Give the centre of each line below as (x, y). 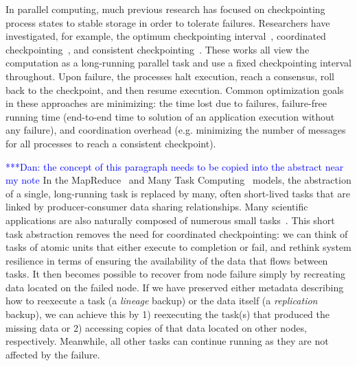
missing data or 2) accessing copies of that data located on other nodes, (156, 327)
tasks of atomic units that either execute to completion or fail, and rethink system (178, 247)
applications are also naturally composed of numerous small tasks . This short (170, 220)
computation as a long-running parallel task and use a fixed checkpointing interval (178, 63)
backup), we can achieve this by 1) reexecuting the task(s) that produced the (168, 314)
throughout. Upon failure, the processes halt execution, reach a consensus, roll (170, 76)
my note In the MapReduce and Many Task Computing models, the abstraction (178, 180)
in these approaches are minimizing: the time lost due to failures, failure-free (166, 103)
